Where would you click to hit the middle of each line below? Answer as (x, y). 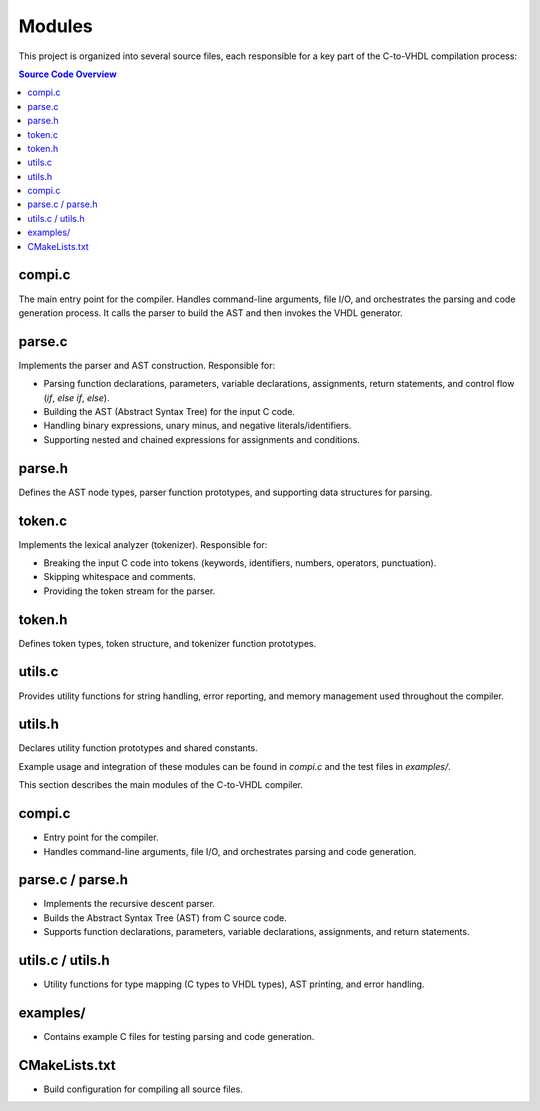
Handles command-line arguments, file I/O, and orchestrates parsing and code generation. (230, 851)
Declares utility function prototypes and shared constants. (138, 748)
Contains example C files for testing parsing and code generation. (179, 1037)
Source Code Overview (67, 74)
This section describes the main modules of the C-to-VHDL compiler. (161, 785)
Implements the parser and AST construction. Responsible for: (147, 365)
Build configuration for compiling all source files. (143, 1089)
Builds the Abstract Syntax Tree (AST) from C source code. (165, 917)
